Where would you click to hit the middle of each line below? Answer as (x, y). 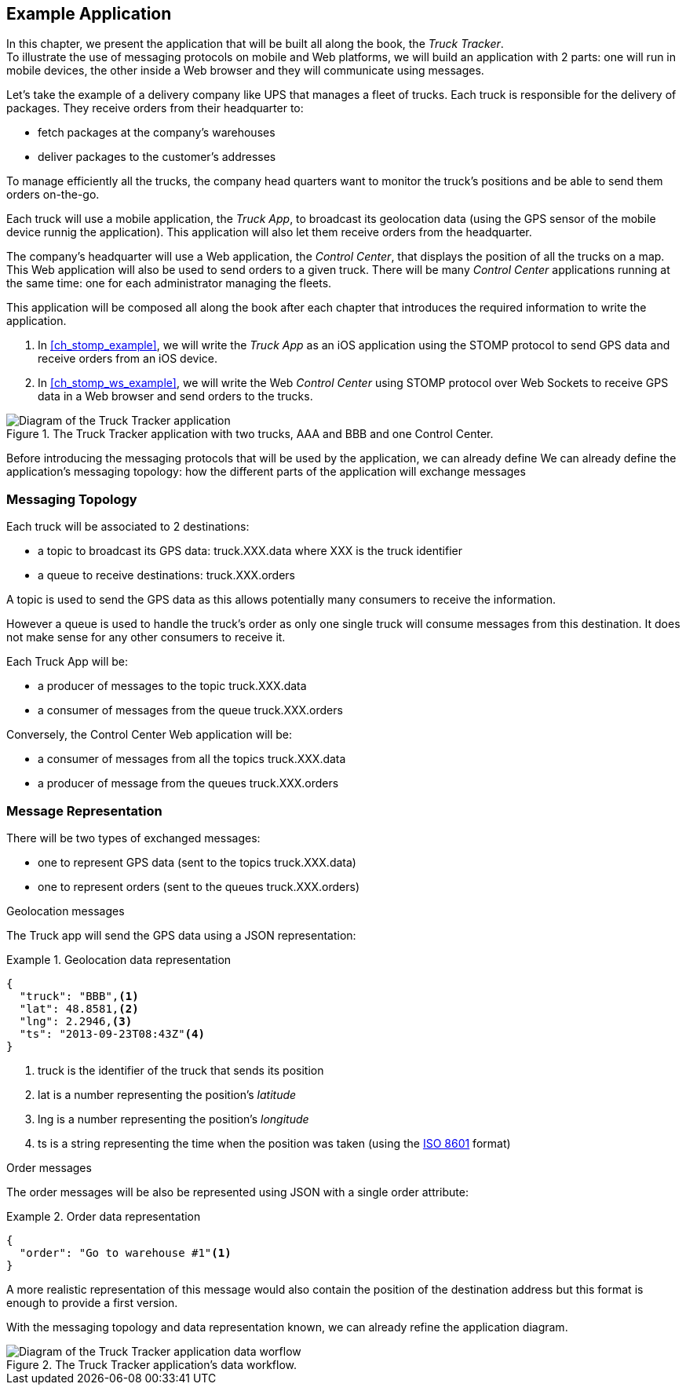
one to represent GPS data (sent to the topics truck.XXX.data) (197, 862)
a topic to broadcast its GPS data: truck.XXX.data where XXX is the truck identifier (250, 551)
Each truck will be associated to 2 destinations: (128, 527)
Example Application (89, 14)
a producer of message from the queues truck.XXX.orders (188, 783)
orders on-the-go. (53, 195)
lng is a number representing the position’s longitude (173, 1119)
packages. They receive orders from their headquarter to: (155, 108)
